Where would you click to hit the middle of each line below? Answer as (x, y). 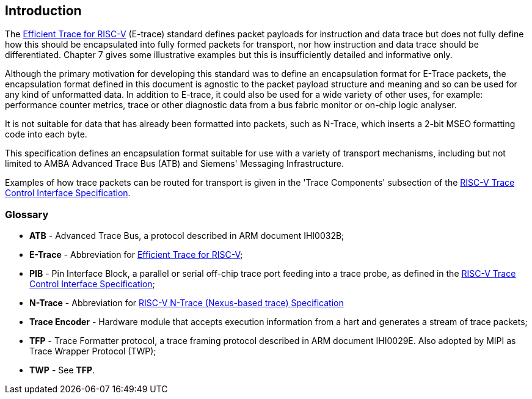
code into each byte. (46, 134)
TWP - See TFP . (62, 370)
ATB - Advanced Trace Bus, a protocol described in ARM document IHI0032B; (187, 236)
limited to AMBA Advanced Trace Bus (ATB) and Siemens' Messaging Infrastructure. (174, 164)
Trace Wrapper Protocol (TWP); (93, 351)
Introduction (43, 11)
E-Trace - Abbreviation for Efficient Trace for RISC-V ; (136, 255)
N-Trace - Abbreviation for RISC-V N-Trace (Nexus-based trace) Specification (187, 303)
